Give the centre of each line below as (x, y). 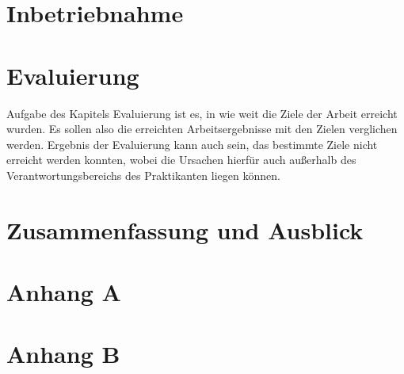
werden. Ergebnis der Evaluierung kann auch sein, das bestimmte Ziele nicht (192, 144)
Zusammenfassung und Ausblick (185, 229)
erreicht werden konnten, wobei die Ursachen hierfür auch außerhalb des (181, 160)
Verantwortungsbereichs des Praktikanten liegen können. (143, 175)
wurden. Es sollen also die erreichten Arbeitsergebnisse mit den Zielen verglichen (202, 129)
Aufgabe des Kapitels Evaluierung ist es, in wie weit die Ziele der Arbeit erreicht (202, 113)
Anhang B (63, 354)
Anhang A (64, 292)
